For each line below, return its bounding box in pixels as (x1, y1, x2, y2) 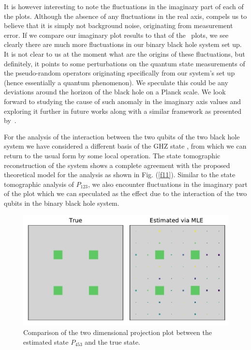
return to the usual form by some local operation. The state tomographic (4, 150, 221, 160)
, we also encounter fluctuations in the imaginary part (88, 179, 248, 189)
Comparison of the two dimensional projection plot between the (23, 327, 212, 337)
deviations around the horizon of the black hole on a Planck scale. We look (4, 87, 226, 97)
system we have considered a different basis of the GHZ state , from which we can (4, 141, 247, 151)
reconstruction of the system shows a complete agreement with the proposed (4, 160, 230, 170)
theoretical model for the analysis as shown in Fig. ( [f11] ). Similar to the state (4, 169, 236, 180)
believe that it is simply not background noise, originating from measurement (4, 20, 233, 30)
